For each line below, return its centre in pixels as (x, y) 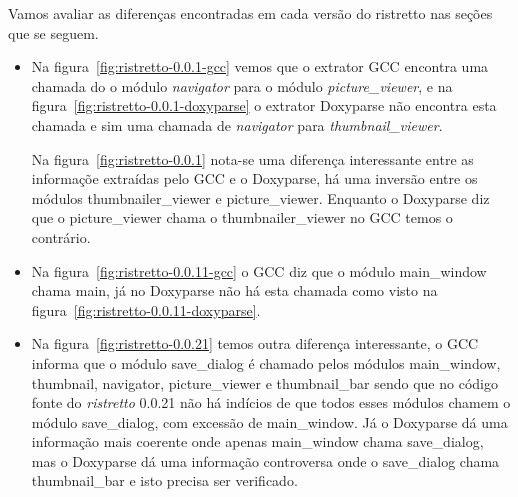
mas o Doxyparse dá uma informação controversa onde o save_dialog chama (265, 460)
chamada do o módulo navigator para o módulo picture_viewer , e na (242, 85)
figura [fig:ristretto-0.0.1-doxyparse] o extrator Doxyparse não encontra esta (264, 105)
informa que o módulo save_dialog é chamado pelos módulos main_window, (266, 362)
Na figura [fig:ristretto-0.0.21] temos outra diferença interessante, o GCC (255, 343)
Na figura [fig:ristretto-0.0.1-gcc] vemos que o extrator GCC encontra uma (260, 66)
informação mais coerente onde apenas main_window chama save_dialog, (257, 441)
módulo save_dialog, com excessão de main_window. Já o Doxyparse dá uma (269, 421)
